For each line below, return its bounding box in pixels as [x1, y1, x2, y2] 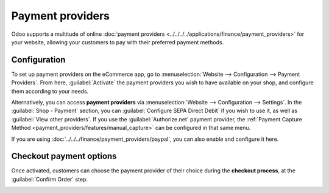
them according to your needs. [11, 87, 89, 95]
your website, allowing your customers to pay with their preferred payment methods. [11, 38, 224, 46]
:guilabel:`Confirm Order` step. [11, 175, 88, 183]
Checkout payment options [11, 151, 117, 161]
